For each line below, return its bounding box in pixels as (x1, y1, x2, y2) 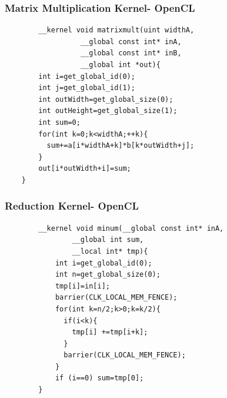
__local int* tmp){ (72, 247, 148, 256)
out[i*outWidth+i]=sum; (38, 164, 131, 173)
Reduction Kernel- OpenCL (5, 198, 139, 213)
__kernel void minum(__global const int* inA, (38, 224, 224, 233)
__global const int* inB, (80, 49, 182, 58)
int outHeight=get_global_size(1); (38, 107, 178, 115)
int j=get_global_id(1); (38, 84, 135, 92)
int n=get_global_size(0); (55, 270, 161, 279)
